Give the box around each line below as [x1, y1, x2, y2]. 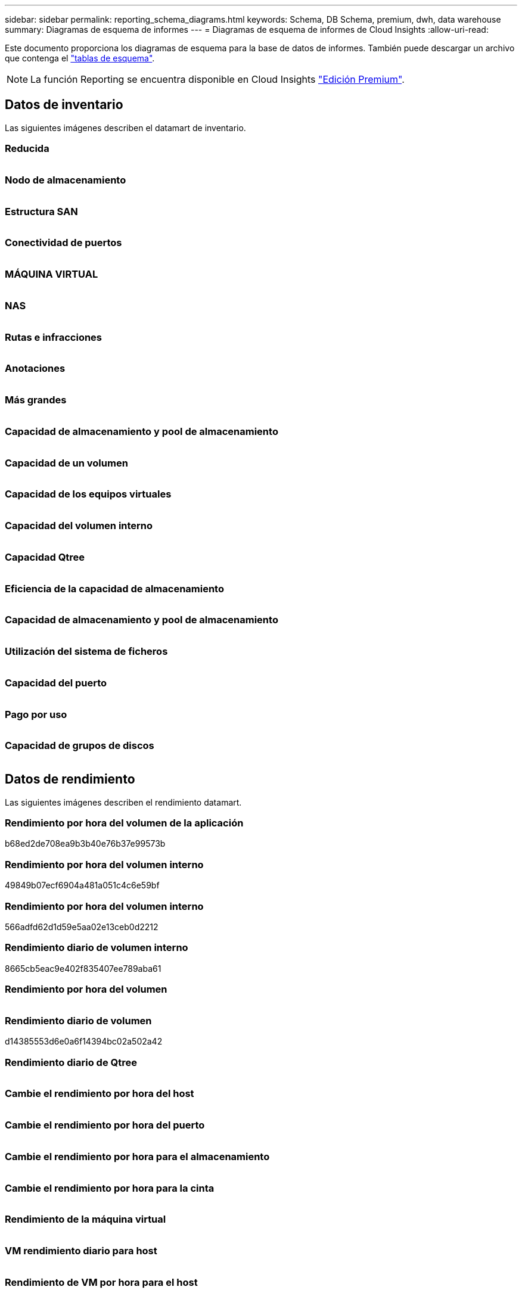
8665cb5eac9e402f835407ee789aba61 [5, 963, 161, 974]
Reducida [5, 142, 49, 155]
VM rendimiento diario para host [5, 1245, 157, 1257]
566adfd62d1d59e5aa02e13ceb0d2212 [5, 921, 159, 932]
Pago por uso [5, 708, 67, 720]
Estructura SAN [5, 205, 78, 217]
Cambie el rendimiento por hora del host [5, 1087, 194, 1100]
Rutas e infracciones [5, 331, 102, 343]
